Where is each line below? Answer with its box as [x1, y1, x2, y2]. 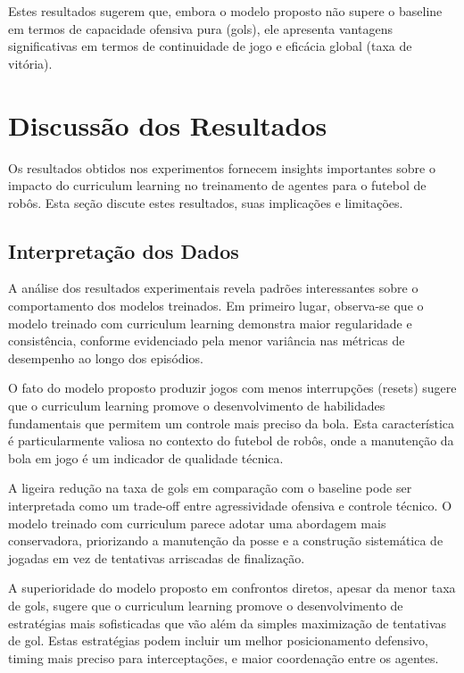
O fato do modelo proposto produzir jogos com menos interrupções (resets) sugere [8, 378, 457, 397]
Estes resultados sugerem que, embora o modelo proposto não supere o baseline [8, 2, 443, 20]
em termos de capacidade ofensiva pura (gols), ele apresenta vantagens [8, 19, 393, 37]
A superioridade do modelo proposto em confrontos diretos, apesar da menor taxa [8, 578, 456, 597]
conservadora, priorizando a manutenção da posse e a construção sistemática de [8, 531, 443, 550]
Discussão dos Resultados [8, 106, 327, 143]
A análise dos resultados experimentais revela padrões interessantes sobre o [8, 278, 418, 297]
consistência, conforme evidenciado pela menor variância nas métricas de [8, 331, 405, 350]
